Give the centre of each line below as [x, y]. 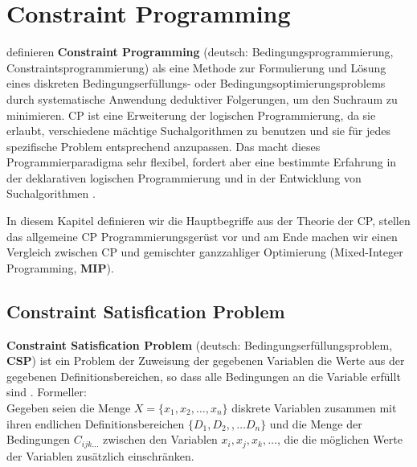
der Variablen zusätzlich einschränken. [100, 455]
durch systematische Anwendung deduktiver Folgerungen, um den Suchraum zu [202, 98]
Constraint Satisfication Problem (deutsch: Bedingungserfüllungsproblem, [200, 344]
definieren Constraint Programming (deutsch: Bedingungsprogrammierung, [200, 52]
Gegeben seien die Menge [69, 408]
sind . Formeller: [47, 392]
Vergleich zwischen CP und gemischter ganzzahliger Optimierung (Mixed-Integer [205, 252]
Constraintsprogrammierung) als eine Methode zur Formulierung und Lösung [196, 67]
